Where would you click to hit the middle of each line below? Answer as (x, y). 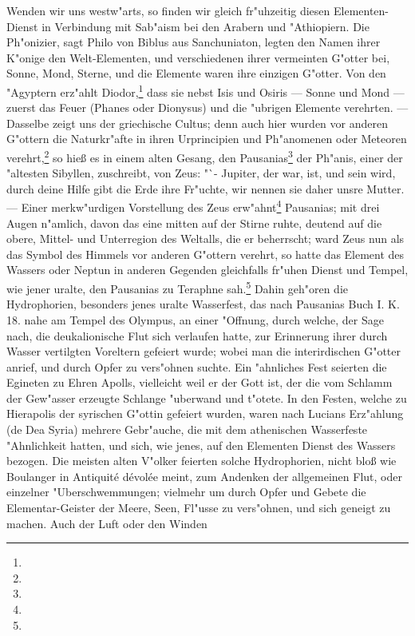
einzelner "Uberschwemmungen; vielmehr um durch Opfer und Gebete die (186, 492)
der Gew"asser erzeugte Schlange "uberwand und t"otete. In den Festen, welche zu (207, 397)
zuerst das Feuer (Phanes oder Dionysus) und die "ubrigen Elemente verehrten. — (207, 107)
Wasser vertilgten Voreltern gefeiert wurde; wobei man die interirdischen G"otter (204, 351)
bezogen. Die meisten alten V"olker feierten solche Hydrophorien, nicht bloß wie (202, 461)
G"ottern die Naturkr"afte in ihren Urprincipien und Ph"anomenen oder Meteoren (207, 139)
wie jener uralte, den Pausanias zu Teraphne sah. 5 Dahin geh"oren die (177, 287)
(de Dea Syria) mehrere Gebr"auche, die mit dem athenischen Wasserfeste (187, 429)
